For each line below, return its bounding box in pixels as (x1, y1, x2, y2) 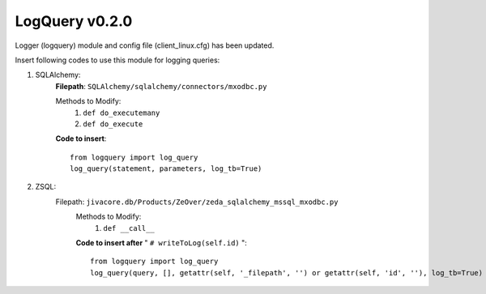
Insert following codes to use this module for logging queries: (15, 55, 220, 65)
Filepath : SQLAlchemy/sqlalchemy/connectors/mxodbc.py (55, 81, 267, 91)
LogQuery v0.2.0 (15, 12, 133, 30)
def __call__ (103, 224, 156, 232)
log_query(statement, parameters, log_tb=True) (70, 164, 262, 173)
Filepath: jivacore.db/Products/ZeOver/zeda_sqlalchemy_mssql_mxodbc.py (55, 197, 339, 207)
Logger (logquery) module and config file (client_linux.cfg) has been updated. (15, 40, 275, 50)
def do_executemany (83, 108, 160, 117)
